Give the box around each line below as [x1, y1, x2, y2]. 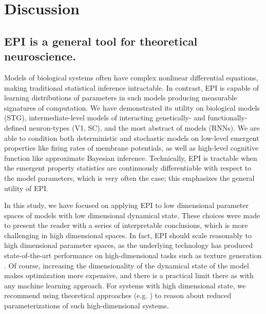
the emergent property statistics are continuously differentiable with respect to [4, 162, 252, 173]
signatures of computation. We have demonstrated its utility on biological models [4, 102, 260, 113]
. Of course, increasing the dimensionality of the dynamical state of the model [4, 260, 249, 270]
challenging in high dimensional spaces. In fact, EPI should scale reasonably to [4, 229, 252, 240]
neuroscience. [4, 48, 76, 64]
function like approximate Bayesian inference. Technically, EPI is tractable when [4, 152, 257, 163]
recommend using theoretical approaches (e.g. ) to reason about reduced [4, 290, 232, 301]
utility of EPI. [4, 182, 48, 193]
